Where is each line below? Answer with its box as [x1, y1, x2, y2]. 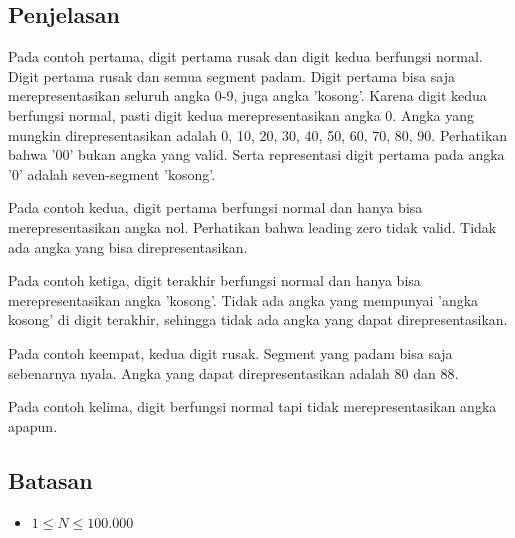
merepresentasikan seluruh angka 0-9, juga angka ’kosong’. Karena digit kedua [8, 85, 487, 106]
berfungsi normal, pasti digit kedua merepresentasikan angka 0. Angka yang [8, 104, 475, 125]
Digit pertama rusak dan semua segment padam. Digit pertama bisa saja [8, 65, 455, 86]
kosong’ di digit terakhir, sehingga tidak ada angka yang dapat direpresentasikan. [8, 309, 508, 330]
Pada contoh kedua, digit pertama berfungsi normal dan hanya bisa [8, 197, 423, 218]
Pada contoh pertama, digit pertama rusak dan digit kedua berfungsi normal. [8, 46, 483, 67]
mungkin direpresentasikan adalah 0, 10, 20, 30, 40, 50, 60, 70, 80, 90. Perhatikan [8, 124, 508, 145]
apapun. [8, 415, 58, 436]
